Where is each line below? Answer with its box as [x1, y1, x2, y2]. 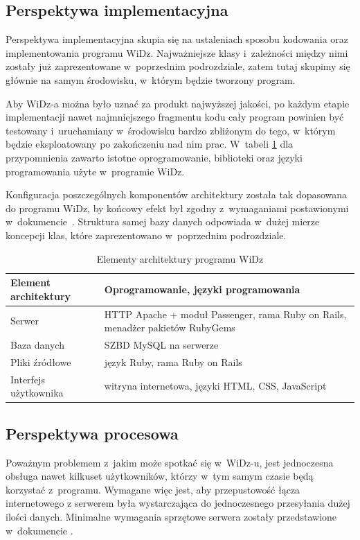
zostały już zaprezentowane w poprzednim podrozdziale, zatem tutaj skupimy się [6, 59, 350, 73]
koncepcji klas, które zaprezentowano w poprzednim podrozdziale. [6, 227, 287, 242]
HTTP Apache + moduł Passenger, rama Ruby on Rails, [104, 306, 347, 321]
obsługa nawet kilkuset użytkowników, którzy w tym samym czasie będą [6, 469, 314, 483]
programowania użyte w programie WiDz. [6, 164, 185, 178]
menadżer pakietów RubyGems [104, 320, 235, 335]
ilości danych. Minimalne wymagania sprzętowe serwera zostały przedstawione [6, 509, 337, 523]
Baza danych [10, 337, 64, 351]
